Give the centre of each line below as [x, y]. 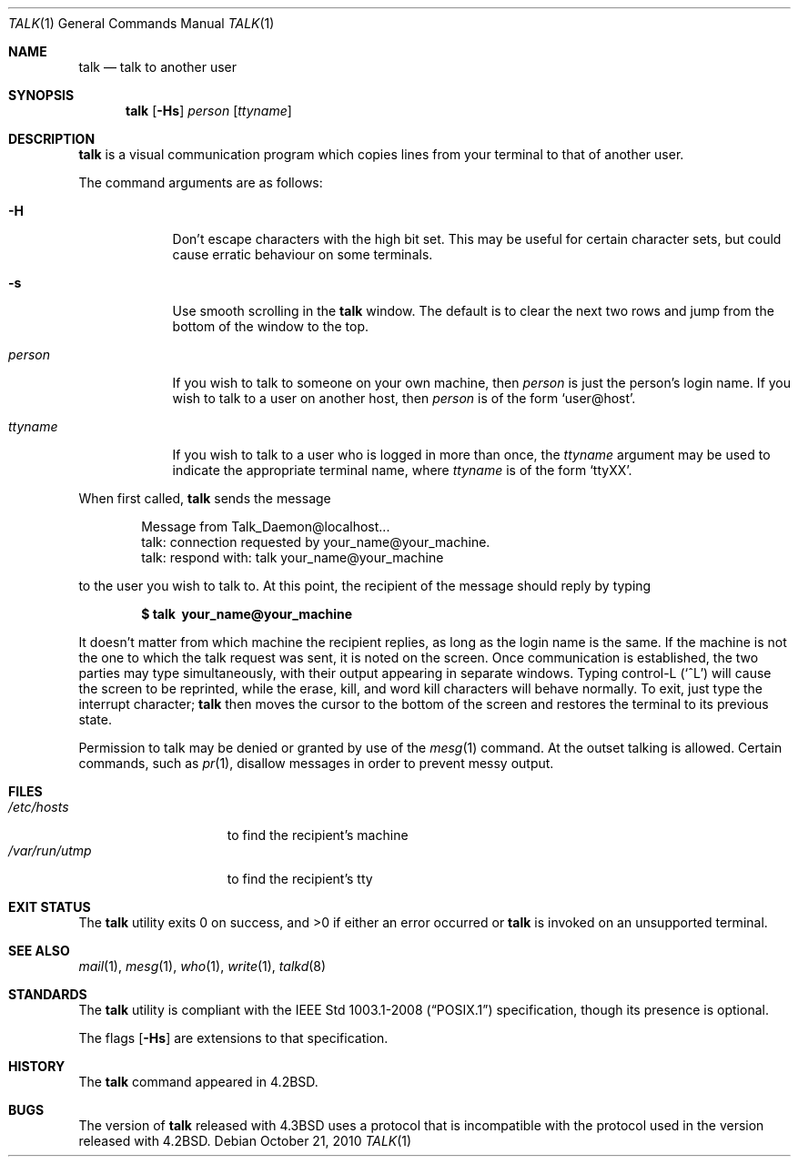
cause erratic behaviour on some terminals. [303, 254]
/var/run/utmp [50, 850]
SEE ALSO [39, 951]
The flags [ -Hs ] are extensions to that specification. [233, 1038]
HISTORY [37, 1066]
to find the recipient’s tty [300, 879]
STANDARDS [48, 994]
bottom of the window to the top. [271, 326]
